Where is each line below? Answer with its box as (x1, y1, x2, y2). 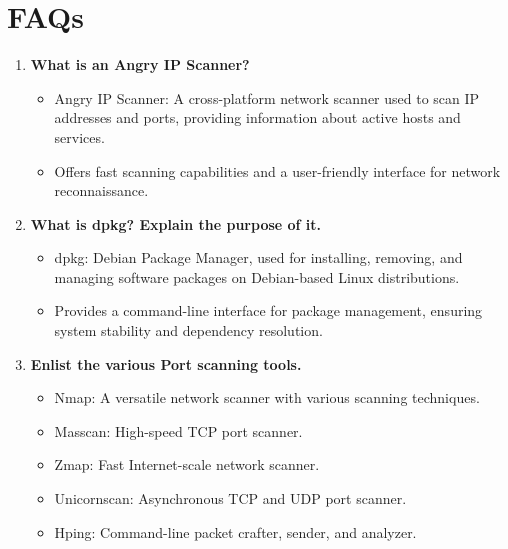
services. (54, 126, 105, 147)
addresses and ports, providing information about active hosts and (54, 107, 461, 128)
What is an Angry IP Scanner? (30, 54, 250, 75)
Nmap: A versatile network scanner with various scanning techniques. (54, 387, 480, 408)
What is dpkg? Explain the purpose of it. (30, 213, 322, 234)
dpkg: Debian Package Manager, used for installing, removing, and (54, 247, 463, 268)
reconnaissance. (54, 180, 149, 201)
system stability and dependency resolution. (54, 320, 323, 341)
